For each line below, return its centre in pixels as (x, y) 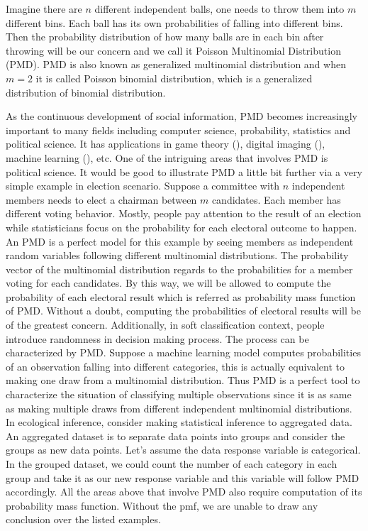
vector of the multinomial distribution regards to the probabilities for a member (179, 269)
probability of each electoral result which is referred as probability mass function (181, 296)
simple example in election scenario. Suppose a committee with (143, 186)
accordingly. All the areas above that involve (102, 492)
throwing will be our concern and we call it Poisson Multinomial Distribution (173, 50)
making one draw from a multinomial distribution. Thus (128, 380)
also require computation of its (295, 492)
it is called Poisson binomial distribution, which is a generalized (174, 78)
